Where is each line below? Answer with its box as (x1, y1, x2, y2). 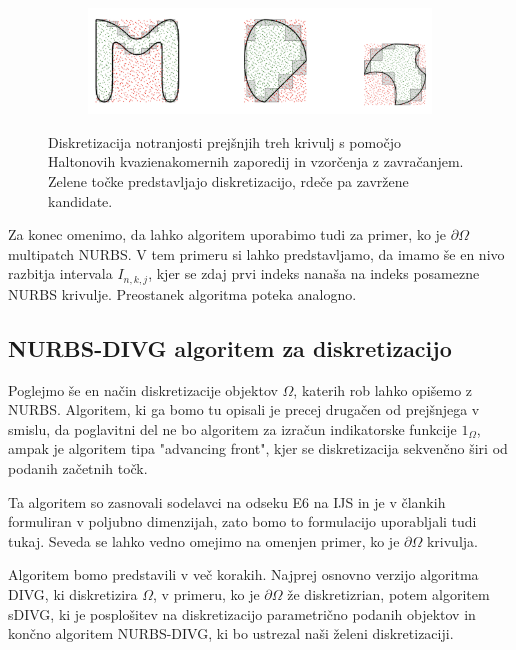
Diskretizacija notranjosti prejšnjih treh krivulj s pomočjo (48, 131, 402, 152)
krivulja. (426, 530, 478, 551)
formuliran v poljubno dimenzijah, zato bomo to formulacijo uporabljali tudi (8, 511, 477, 532)
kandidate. (48, 190, 113, 211)
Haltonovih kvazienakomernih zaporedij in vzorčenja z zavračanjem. (48, 151, 464, 172)
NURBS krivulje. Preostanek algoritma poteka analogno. (8, 283, 357, 304)
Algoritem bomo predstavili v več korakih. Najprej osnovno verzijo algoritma (8, 564, 479, 585)
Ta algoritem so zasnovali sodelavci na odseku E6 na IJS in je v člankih (8, 491, 446, 512)
